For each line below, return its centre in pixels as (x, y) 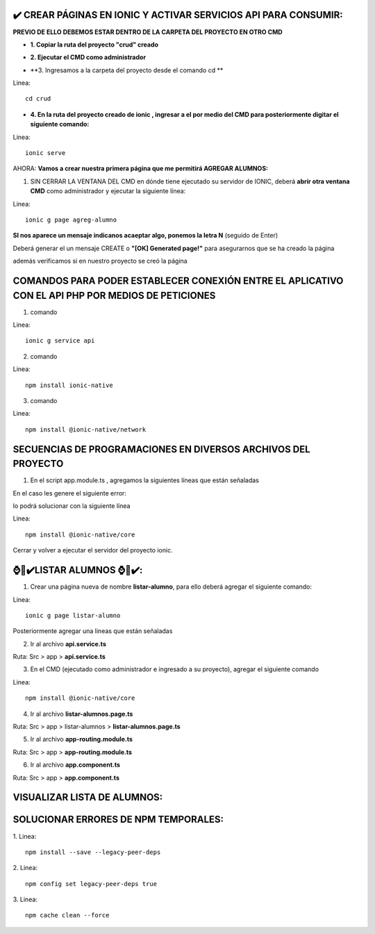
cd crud (38, 99)
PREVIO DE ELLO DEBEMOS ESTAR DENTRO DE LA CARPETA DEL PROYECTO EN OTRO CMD (148, 32)
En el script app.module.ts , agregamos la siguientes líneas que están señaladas (145, 480)
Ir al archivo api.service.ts (68, 644)
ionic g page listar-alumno (73, 615)
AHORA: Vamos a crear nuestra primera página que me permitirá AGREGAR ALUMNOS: (141, 169)
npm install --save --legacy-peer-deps (93, 852)
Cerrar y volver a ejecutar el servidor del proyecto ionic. (93, 550)
